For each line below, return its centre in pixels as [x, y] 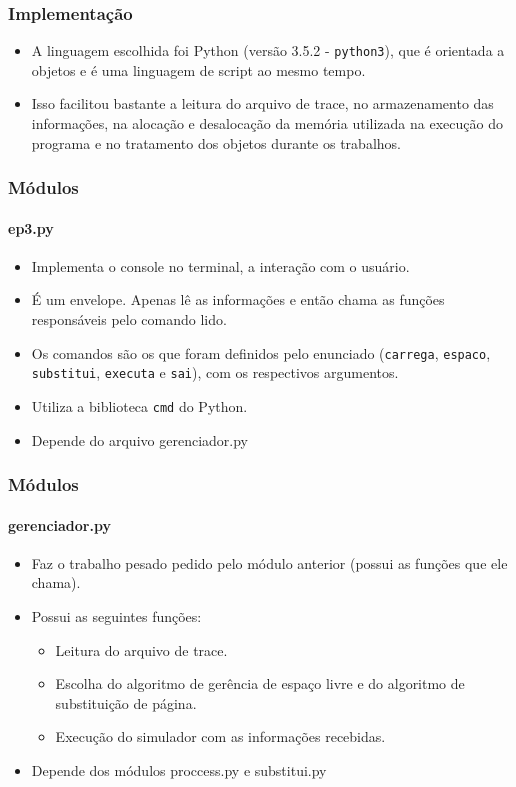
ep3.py [31, 227]
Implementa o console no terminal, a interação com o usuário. [220, 265]
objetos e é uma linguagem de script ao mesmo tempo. [198, 69]
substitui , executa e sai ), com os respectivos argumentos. [215, 372]
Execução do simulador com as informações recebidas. [220, 736]
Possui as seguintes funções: [116, 616]
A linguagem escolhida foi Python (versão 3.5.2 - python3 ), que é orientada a [268, 50]
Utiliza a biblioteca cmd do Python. [139, 405]
